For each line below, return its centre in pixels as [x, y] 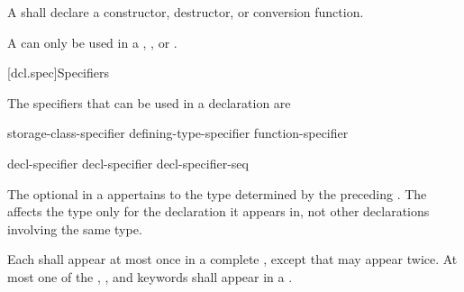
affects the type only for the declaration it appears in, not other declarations [218, 211]
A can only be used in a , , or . [92, 42]
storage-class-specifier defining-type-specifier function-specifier [178, 133]
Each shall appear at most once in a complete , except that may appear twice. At [232, 259]
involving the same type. [75, 228]
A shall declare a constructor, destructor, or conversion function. [186, 12]
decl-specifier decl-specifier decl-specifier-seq [128, 163]
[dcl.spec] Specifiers [58, 73]
